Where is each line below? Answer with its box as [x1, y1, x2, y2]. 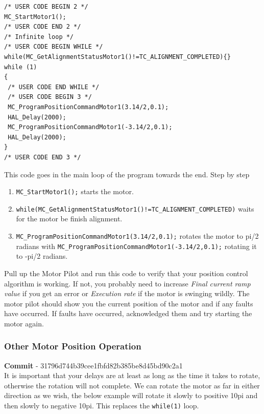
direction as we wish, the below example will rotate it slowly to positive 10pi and [4, 390, 258, 401]
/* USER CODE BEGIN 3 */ [8, 93, 92, 101]
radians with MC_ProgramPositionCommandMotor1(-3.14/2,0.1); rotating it [16, 240, 257, 251]
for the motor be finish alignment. [16, 213, 123, 224]
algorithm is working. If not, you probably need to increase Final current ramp [4, 278, 251, 288]
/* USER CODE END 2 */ [4, 23, 81, 31]
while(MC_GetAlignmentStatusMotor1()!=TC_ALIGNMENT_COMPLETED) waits [16, 203, 254, 214]
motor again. [4, 318, 44, 328]
